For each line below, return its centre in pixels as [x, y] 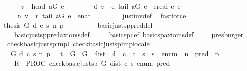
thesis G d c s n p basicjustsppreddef [78, 25]
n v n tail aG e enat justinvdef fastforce [102, 15]
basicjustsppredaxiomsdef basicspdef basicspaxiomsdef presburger [129, 34]
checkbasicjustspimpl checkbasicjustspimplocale [78, 44]
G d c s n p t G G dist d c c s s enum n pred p [115, 53]
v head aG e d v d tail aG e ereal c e [101, 6]
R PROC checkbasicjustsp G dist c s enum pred [92, 63]
